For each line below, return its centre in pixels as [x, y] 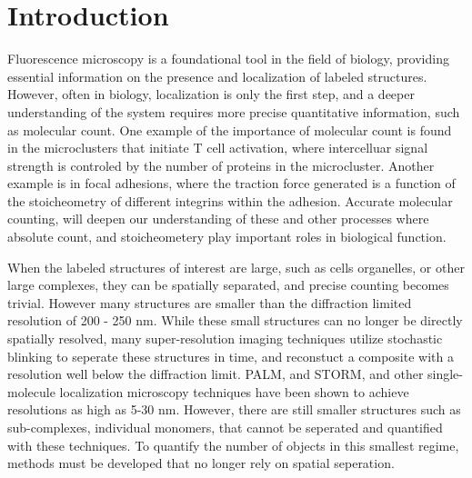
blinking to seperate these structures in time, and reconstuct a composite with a [231, 356]
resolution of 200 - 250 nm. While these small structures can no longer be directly [235, 320]
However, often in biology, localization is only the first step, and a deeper [211, 94]
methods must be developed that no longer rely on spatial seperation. [201, 463]
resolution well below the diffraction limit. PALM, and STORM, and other [216, 374]
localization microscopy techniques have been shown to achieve [234, 391]
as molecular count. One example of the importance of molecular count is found [230, 129]
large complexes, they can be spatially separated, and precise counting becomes [228, 285]
